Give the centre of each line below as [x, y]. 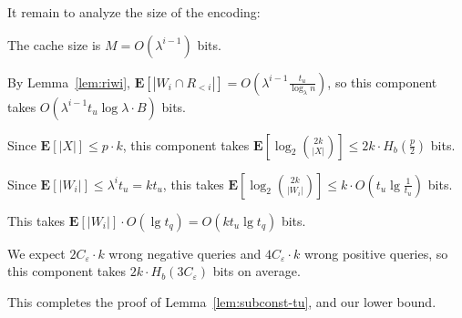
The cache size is [54, 44]
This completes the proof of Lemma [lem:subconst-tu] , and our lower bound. [222, 301]
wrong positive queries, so [376, 253]
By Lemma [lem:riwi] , [69, 82]
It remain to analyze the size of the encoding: [134, 12]
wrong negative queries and [185, 253]
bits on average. [257, 271]
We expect [36, 253]
